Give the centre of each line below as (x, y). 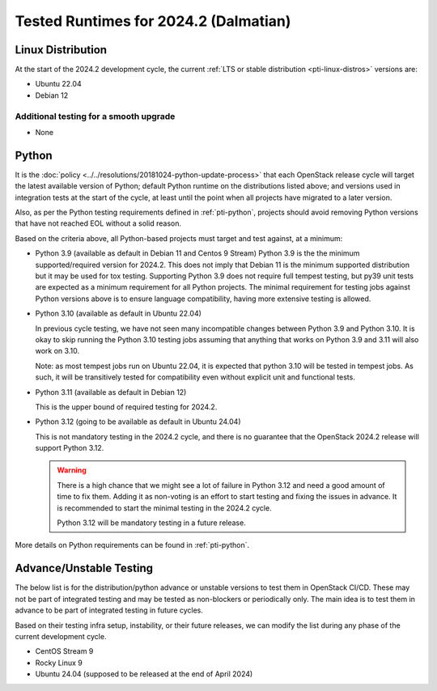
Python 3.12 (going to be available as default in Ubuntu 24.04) (138, 422)
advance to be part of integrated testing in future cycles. (109, 610)
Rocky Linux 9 (59, 663)
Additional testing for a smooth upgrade (95, 116)
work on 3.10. (57, 351)
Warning (72, 470)
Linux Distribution (61, 50)
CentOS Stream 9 (64, 651)
